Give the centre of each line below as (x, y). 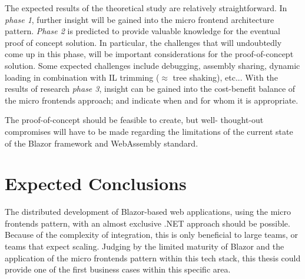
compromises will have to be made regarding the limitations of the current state (149, 131)
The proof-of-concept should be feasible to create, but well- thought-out (134, 120)
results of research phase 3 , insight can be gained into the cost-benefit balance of (150, 89)
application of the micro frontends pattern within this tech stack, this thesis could (153, 258)
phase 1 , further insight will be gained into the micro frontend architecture (140, 19)
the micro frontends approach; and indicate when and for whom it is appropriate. (152, 100)
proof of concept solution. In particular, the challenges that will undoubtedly (143, 42)
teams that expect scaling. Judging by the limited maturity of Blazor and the (145, 246)
